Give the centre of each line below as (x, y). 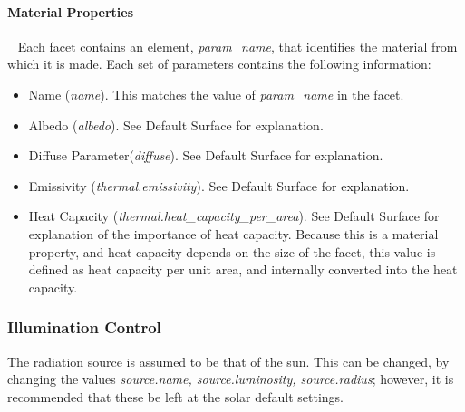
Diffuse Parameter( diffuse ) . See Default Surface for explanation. (206, 155)
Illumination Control (84, 327)
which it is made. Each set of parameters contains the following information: (219, 64)
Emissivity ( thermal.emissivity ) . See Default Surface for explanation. (219, 185)
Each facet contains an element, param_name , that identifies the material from (237, 46)
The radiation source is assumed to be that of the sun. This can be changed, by (228, 361)
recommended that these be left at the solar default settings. (175, 396)
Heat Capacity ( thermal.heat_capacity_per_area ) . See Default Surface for (234, 216)
